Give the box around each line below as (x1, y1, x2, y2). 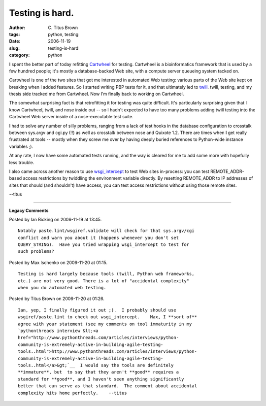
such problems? (18, 249, 55, 254)
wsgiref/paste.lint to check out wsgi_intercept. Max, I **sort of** (18, 314, 197, 320)
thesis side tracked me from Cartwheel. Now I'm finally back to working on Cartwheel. (9, 91, 184, 97)
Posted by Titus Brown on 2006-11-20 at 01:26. (9, 296, 104, 302)
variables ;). (9, 143, 33, 149)
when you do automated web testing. (18, 285, 106, 291)
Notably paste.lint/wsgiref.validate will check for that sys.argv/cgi (18, 228, 195, 234)
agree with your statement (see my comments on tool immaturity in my (18, 321, 192, 327)
